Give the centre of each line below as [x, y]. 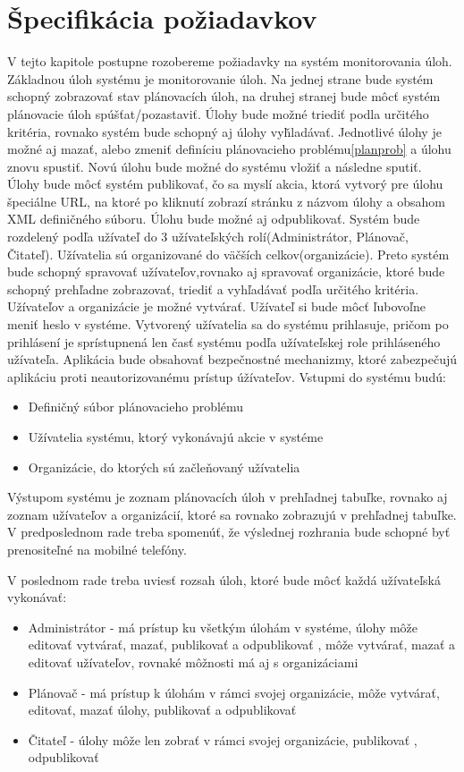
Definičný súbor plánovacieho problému [136, 407]
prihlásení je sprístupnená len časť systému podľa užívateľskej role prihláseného [224, 341]
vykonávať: [37, 597]
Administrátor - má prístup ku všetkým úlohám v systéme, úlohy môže [223, 627]
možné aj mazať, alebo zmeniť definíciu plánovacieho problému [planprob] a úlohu [229, 149]
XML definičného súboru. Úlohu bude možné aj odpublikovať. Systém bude [214, 219]
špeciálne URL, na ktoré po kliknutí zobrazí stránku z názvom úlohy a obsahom [226, 201]
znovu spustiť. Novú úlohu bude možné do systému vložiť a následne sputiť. [215, 166]
